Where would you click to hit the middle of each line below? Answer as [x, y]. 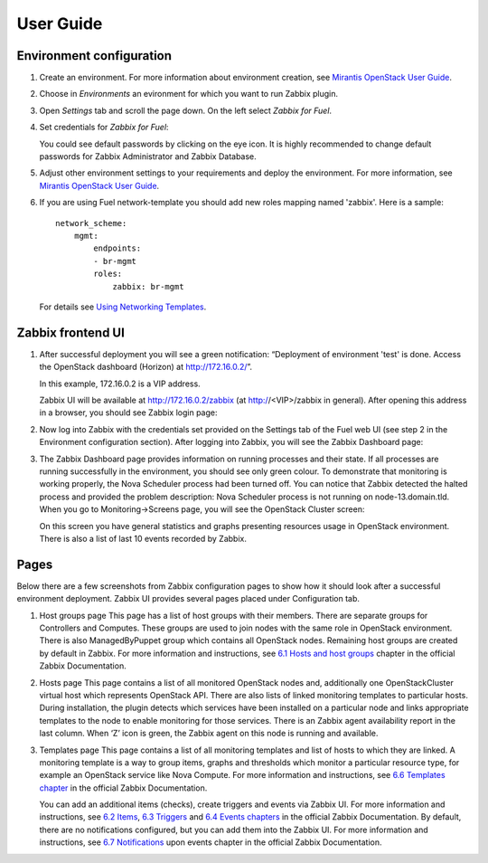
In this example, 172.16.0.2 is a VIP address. [120, 384]
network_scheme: [91, 223]
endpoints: [117, 248]
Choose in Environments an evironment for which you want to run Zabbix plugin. [189, 94]
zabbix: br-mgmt [148, 286]
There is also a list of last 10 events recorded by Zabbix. [143, 538]
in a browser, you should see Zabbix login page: [128, 413]
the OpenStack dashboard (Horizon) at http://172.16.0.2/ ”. [146, 367]
